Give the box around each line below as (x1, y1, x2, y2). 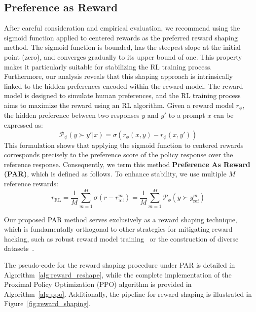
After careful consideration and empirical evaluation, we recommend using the (4, 23, 240, 33)
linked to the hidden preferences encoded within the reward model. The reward (4, 80, 243, 91)
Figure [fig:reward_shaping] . (4, 298, 91, 309)
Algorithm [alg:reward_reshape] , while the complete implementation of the (4, 269, 232, 279)
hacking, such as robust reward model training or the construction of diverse (4, 233, 239, 243)
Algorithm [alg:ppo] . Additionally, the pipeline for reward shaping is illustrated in (4, 288, 252, 299)
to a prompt (168, 110, 205, 120)
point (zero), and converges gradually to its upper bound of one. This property (4, 51, 242, 62)
